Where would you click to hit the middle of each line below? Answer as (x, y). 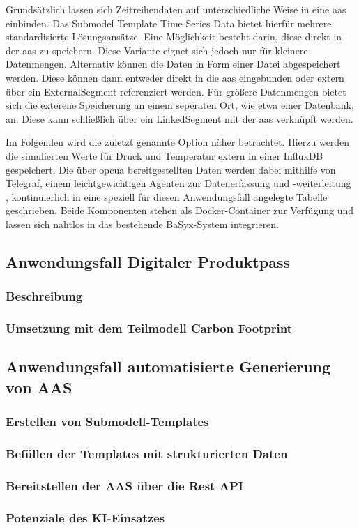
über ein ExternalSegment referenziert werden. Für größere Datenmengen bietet (176, 91)
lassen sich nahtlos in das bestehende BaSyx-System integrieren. (143, 224)
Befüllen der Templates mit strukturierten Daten (147, 453)
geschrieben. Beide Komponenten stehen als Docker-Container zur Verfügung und (179, 210)
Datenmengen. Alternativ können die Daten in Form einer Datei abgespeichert (173, 64)
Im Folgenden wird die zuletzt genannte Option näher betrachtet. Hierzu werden (178, 142)
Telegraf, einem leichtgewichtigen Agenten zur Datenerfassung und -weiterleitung (178, 183)
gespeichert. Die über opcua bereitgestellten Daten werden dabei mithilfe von (171, 169)
